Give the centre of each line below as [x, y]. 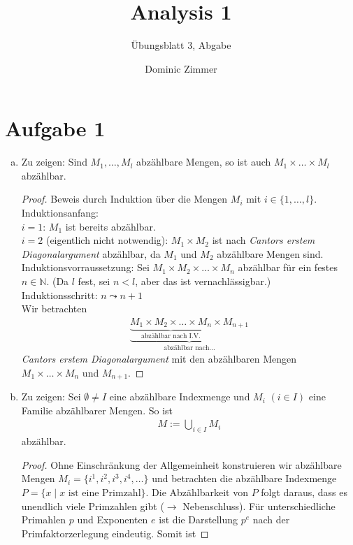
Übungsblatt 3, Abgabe [181, 45]
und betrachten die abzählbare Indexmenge [244, 478]
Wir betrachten [54, 308]
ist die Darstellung [199, 519]
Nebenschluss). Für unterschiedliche [259, 506]
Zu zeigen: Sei [51, 397]
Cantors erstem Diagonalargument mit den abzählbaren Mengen [159, 359]
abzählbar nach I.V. [171, 336]
